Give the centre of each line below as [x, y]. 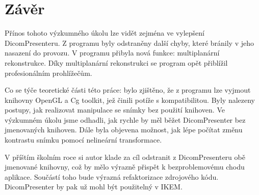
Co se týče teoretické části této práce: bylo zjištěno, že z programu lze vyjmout [128, 90]
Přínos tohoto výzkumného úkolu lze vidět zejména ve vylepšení [105, 33]
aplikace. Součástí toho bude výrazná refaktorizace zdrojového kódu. [112, 176]
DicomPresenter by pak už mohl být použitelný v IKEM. [94, 187]
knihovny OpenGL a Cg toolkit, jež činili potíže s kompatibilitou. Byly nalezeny [130, 100]
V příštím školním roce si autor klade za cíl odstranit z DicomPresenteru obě [125, 157]
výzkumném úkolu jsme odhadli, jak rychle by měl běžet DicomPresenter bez [125, 119]
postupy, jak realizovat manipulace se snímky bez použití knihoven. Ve [115, 110]
